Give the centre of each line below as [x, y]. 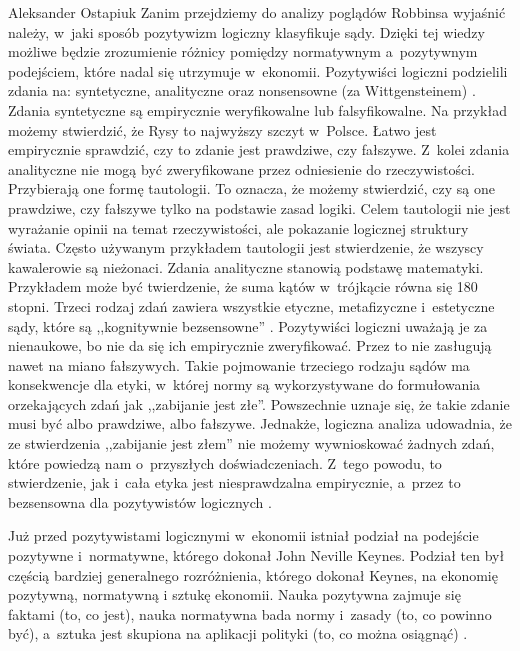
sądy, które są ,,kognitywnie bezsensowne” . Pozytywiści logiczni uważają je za [248, 325]
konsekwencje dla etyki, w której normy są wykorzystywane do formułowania [244, 384]
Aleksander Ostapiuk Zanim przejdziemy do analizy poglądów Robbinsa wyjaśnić [257, 12]
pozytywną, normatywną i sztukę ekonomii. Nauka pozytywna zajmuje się [234, 594]
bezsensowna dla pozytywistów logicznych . [140, 501]
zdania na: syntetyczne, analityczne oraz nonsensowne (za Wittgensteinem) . [242, 90]
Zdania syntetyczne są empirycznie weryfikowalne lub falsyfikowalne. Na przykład [257, 109]
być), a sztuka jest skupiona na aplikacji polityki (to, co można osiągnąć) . [238, 633]
